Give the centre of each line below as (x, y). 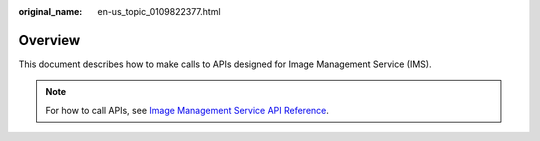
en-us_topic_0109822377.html (159, 11)
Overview (49, 40)
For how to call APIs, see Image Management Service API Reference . (187, 110)
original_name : (50, 11)
